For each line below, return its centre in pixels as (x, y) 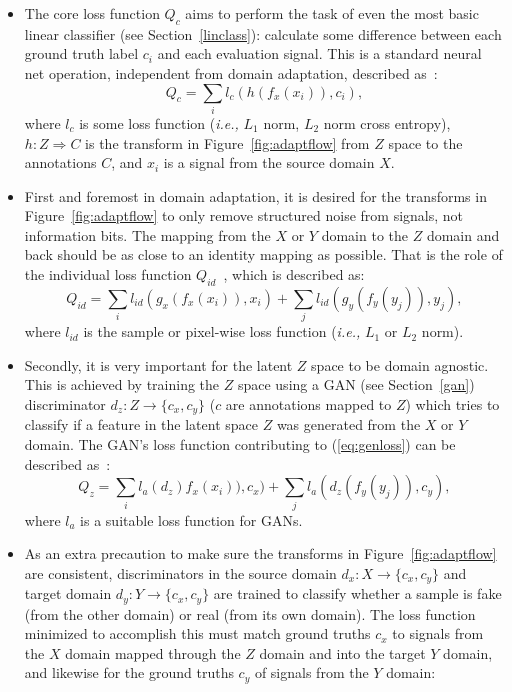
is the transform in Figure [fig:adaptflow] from (227, 142)
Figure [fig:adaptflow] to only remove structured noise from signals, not (244, 215)
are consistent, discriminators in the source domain (180, 572)
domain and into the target (342, 652)
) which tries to (452, 403)
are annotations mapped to (308, 403)
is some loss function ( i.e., (159, 122)
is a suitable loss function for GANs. (191, 519)
